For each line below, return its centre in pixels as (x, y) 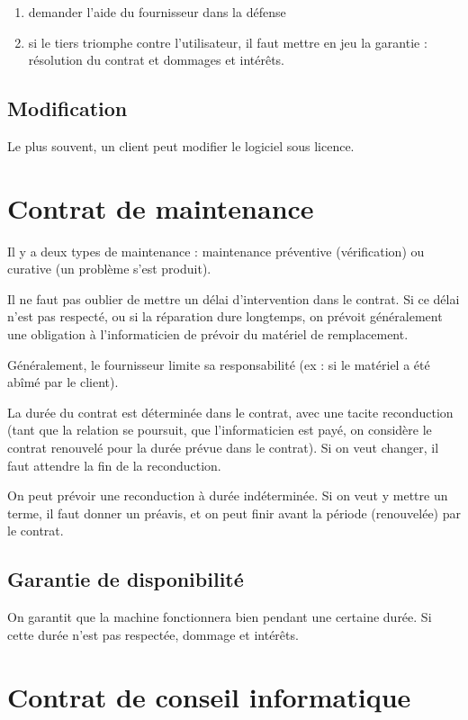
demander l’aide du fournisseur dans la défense (157, 12)
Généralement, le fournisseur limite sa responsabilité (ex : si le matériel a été (219, 364)
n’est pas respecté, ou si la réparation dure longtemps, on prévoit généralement (225, 316)
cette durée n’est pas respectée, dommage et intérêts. (153, 634)
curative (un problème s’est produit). (109, 269)
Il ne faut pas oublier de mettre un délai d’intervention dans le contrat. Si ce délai (234, 298)
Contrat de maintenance (161, 207)
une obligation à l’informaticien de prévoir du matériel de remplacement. (208, 334)
